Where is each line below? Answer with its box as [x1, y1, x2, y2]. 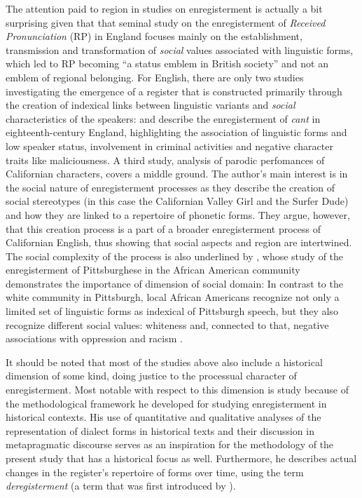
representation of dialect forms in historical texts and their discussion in [6, 423, 314, 438]
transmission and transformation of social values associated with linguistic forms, [6, 42, 354, 57]
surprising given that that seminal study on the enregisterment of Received [6, 15, 326, 29]
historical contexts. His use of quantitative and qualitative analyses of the [6, 410, 321, 424]
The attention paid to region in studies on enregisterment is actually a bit [6, 1, 323, 15]
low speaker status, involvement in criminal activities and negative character [6, 138, 333, 153]
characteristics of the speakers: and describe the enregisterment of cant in [6, 111, 321, 126]
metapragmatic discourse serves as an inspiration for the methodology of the [6, 437, 334, 452]
